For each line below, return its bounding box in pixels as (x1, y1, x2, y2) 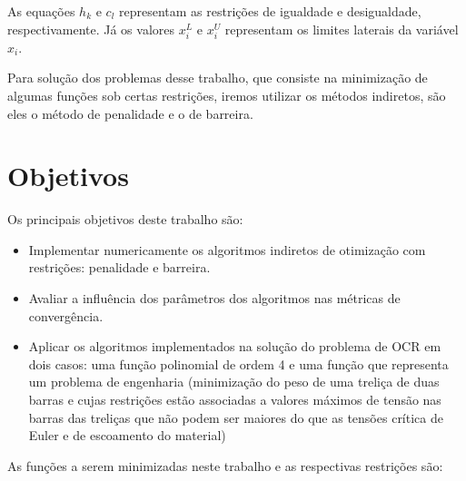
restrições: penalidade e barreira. (28, 258, 211, 277)
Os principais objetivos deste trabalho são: (7, 210, 243, 229)
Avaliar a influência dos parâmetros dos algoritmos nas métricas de (28, 289, 401, 308)
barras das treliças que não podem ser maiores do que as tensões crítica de (28, 407, 443, 427)
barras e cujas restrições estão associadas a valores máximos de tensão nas (28, 390, 441, 408)
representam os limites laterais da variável (224, 19, 459, 38)
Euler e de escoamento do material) (28, 426, 226, 445)
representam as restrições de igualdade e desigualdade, (119, 2, 421, 20)
